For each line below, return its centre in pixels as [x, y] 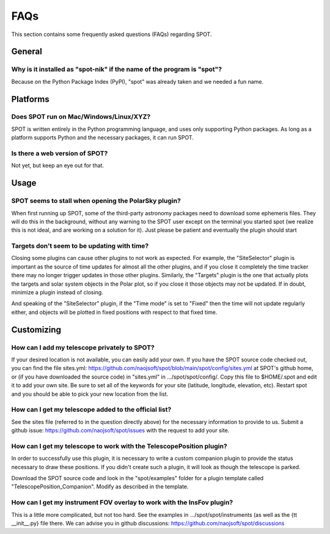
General [27, 52]
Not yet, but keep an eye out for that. [57, 166]
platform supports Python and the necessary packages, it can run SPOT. [102, 138]
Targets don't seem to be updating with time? [80, 246]
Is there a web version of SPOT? [60, 154]
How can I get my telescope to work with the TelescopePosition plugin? [119, 446]
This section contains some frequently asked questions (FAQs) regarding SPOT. [112, 34]
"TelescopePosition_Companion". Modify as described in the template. [100, 487]
